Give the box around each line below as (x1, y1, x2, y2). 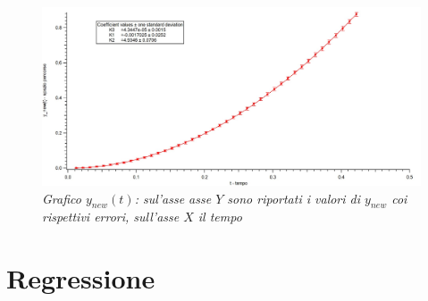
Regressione (6, 260, 155, 297)
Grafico (42, 188, 81, 207)
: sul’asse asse (134, 188, 212, 207)
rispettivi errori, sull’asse (42, 207, 180, 226)
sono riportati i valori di (227, 188, 361, 207)
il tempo (197, 207, 242, 226)
